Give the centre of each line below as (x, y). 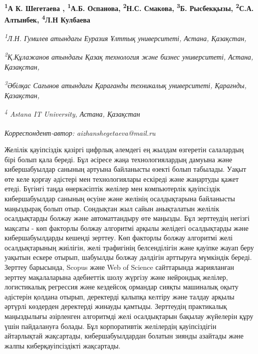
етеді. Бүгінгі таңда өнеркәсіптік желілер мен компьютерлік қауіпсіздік (113, 189)
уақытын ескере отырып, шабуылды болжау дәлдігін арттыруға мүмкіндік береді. (128, 257)
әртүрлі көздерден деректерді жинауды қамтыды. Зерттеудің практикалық (116, 306)
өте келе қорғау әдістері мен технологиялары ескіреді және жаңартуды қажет (122, 179)
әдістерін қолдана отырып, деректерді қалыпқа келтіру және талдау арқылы (120, 296)
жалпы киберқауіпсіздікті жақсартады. (63, 345)
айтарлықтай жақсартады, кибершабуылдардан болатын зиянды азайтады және (124, 336)
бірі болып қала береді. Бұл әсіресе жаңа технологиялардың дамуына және (119, 159)
